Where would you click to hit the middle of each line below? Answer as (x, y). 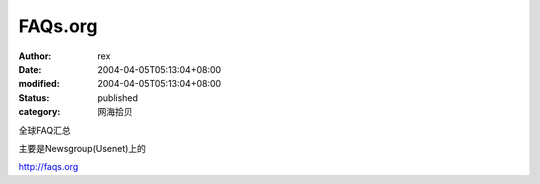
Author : (35, 56)
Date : (30, 69)
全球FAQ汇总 (44, 130)
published (118, 97)
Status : (34, 97)
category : (39, 112)
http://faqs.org (48, 167)
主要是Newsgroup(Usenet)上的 (82, 148)
